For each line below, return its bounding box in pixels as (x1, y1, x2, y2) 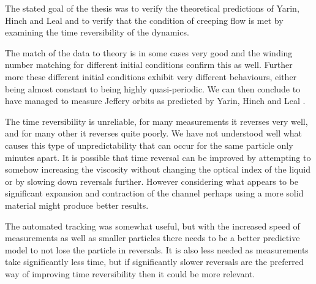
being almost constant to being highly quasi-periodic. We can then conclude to (5, 82, 301, 95)
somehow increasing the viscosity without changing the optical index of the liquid (5, 163, 310, 176)
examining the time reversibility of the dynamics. (5, 26, 189, 39)
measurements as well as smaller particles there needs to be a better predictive (5, 231, 300, 244)
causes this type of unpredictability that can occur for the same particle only (5, 138, 293, 151)
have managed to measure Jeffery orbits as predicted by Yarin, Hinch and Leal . (5, 94, 306, 107)
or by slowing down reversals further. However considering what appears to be (5, 174, 299, 187)
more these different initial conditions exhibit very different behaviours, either (5, 70, 297, 83)
